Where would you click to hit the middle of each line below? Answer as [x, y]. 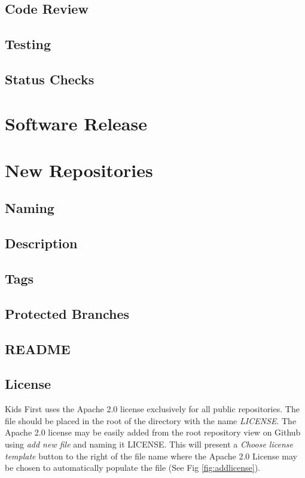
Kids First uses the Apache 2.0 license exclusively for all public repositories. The [152, 409]
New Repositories [79, 170]
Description [41, 243]
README [38, 348]
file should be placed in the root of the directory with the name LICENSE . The [151, 420]
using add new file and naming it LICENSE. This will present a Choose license [149, 444]
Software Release [76, 123]
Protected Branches [67, 313]
